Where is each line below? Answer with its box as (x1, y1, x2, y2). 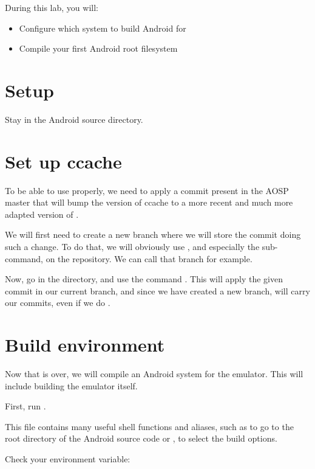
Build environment (5, 332, 165, 357)
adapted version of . (5, 207, 79, 220)
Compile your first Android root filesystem (19, 42, 178, 55)
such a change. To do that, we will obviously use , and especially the (5, 240, 260, 252)
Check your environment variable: (5, 453, 130, 465)
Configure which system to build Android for (19, 21, 186, 34)
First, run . (5, 400, 46, 412)
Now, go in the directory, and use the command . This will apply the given (5, 273, 283, 285)
